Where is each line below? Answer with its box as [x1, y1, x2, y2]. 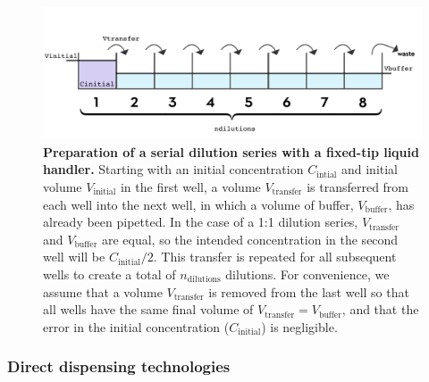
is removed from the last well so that [208, 282, 409, 301]
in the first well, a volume [120, 178, 261, 196]
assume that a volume [43, 282, 163, 301]
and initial [341, 160, 399, 179]
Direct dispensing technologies [7, 355, 231, 378]
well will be [43, 247, 105, 266]
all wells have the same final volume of [43, 300, 254, 319]
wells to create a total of [43, 264, 176, 283]
